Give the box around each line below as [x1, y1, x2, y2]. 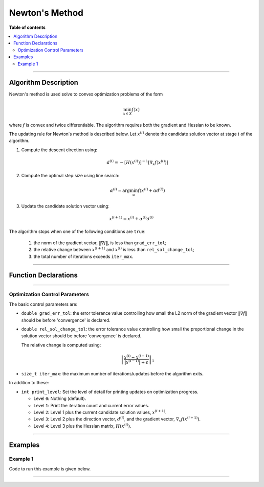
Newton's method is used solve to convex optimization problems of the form [9, 91, 163, 97]
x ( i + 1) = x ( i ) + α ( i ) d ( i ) [109, 215, 154, 221]
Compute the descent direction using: [21, 147, 97, 153]
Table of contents [9, 24, 46, 30]
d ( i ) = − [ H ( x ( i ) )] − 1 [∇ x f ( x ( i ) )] [107, 159, 169, 166]
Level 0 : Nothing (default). [33, 395, 87, 401]
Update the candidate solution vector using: [21, 203, 110, 209]
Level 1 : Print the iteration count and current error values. [33, 402, 149, 408]
